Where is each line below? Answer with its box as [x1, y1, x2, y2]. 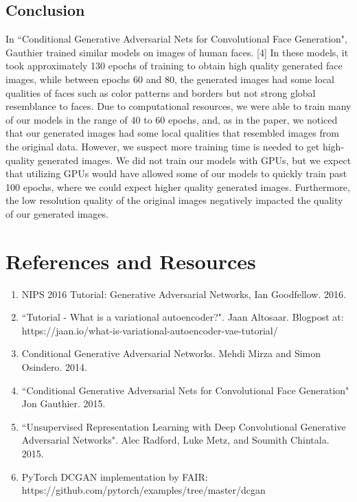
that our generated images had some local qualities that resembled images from [5, 126, 339, 140]
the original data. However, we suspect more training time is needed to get [5, 139, 320, 153]
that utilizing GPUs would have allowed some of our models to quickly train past [5, 166, 347, 181]
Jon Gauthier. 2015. [21, 396, 106, 411]
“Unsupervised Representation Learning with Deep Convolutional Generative [21, 419, 346, 433]
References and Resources [5, 247, 256, 275]
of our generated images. [5, 206, 108, 220]
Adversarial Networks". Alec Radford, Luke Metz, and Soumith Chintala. [21, 433, 330, 447]
